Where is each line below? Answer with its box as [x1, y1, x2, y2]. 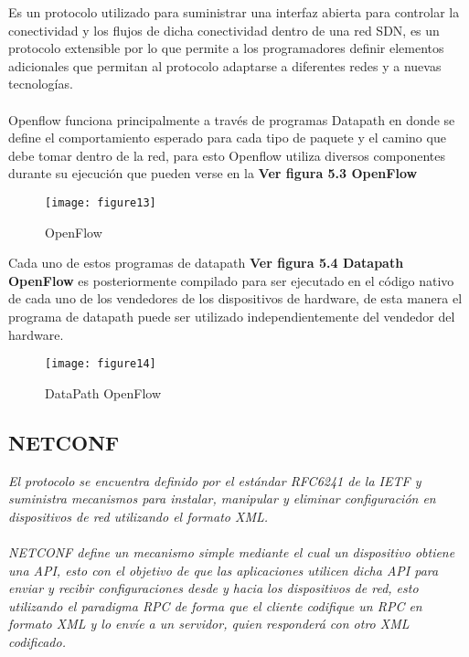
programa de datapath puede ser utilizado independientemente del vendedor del [8, 306, 455, 325]
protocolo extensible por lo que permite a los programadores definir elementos [8, 38, 444, 58]
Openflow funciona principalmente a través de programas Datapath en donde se [8, 110, 455, 129]
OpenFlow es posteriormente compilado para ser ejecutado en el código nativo [8, 270, 454, 290]
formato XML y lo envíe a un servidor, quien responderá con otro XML [8, 614, 410, 633]
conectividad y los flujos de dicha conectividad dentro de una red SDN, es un [8, 20, 440, 39]
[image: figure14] [45, 357, 156, 371]
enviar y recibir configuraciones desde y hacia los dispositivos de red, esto [8, 578, 419, 598]
